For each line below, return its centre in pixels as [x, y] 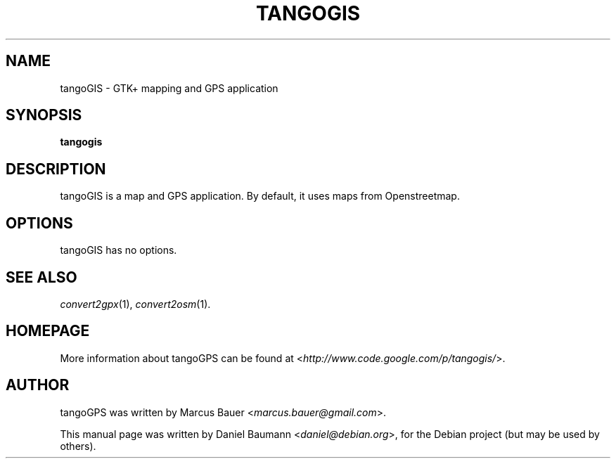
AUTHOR [38, 385]
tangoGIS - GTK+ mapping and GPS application [169, 88]
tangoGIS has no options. [118, 250]
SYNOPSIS [44, 115]
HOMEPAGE [48, 331]
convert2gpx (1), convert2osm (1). [135, 304]
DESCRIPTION [56, 169]
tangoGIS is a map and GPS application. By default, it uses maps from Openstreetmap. [260, 196]
